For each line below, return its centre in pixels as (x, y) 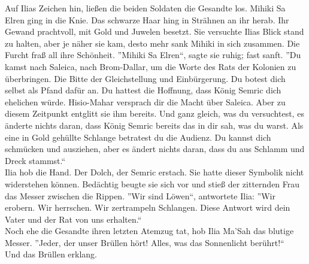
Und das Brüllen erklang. (51, 254)
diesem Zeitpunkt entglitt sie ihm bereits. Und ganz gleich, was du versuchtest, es (154, 113)
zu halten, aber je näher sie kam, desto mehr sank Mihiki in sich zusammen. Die (152, 43)
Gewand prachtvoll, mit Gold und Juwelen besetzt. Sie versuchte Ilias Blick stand (154, 31)
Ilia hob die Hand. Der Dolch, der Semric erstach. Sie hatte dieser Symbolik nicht (154, 172)
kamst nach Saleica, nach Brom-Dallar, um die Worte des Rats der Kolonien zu (151, 66)
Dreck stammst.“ (35, 160)
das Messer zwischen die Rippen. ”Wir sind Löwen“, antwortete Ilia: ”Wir (140, 195)
